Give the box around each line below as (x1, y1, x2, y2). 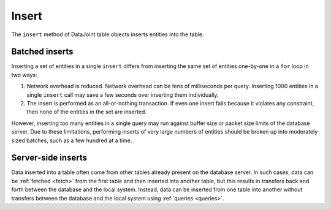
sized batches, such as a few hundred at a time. (11, 137, 132, 144)
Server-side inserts (11, 153, 87, 163)
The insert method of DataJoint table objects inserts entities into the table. (11, 31, 204, 38)
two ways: (11, 71, 37, 78)
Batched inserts (11, 47, 74, 57)
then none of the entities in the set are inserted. (26, 108, 147, 116)
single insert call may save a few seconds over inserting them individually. (26, 91, 219, 98)
